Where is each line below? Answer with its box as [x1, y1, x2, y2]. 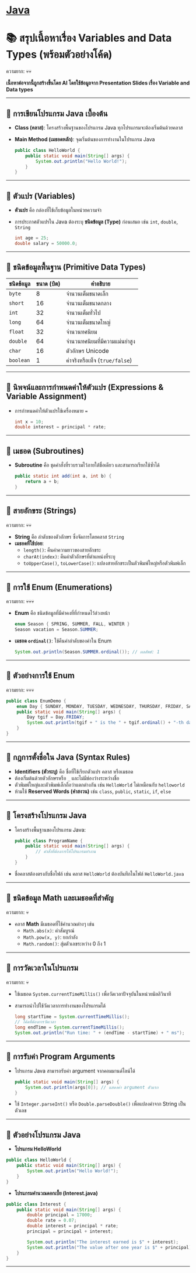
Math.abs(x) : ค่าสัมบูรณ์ [23, 927, 75, 934]
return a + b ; [25, 478, 60, 484]
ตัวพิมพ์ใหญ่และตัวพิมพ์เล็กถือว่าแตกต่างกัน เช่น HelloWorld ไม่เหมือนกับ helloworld [14, 781, 185, 788]
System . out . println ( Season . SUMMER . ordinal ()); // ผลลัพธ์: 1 [14, 649, 160, 655]
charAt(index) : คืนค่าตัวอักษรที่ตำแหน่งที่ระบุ [23, 553, 116, 560]
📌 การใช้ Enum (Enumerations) [6, 582, 113, 592]
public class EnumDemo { [6, 698, 66, 704]
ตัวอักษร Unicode [66, 346, 109, 355]
